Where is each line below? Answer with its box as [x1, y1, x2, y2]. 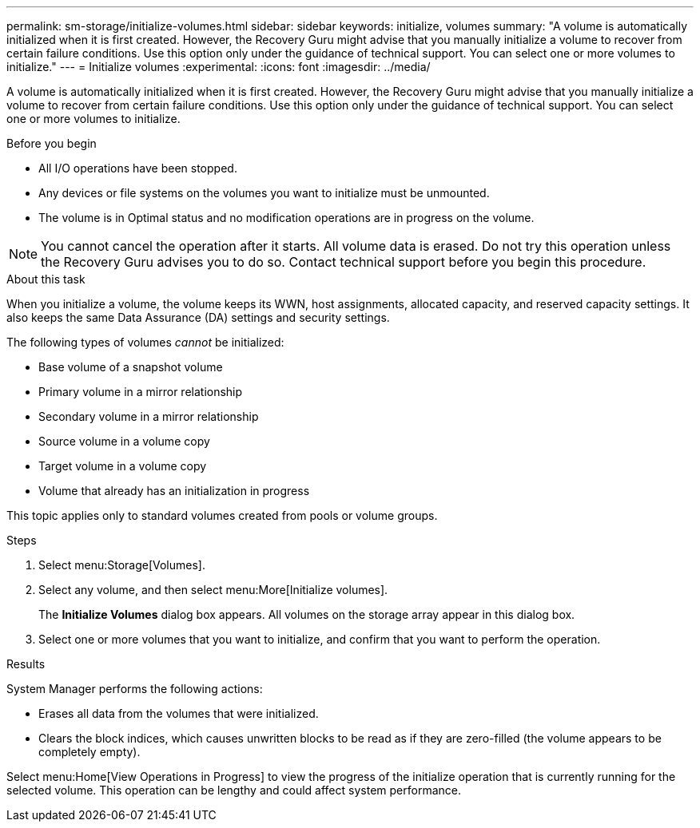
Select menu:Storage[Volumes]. [38, 558, 205, 572]
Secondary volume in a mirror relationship [38, 410, 259, 423]
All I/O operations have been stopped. [38, 161, 237, 175]
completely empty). [38, 745, 141, 759]
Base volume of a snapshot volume [38, 360, 223, 374]
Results [6, 657, 46, 671]
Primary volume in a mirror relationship [38, 385, 243, 398]
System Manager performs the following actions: [6, 682, 263, 695]
